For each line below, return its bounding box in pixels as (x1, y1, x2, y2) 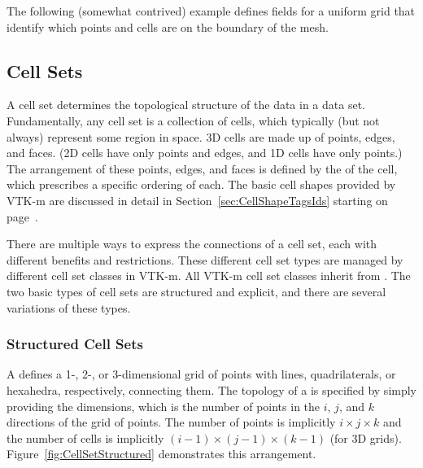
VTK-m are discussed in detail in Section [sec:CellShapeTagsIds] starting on (7, 191, 388, 208)
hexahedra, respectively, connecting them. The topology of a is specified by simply (7, 381, 416, 398)
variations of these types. (7, 299, 131, 316)
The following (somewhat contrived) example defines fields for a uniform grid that (7, 2, 416, 19)
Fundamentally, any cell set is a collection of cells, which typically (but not (7, 112, 380, 129)
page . (7, 208, 38, 225)
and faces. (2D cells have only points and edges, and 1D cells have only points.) (7, 144, 403, 161)
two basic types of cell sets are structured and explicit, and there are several (7, 282, 386, 300)
